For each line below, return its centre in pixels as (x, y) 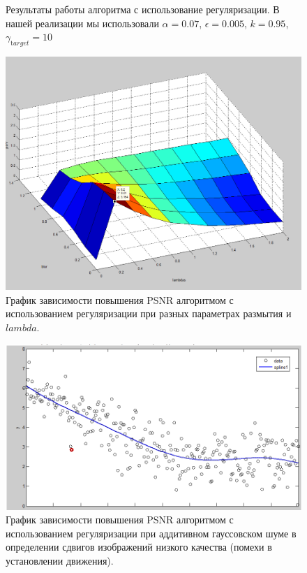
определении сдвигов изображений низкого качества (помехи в (139, 547)
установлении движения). (60, 561)
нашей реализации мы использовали (82, 23)
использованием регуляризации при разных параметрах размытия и (149, 313)
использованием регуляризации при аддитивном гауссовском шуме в (151, 533)
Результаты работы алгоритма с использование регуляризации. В (143, 9)
